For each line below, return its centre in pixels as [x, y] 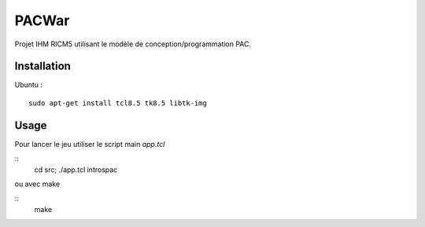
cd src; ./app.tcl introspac [76, 170]
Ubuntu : [29, 85]
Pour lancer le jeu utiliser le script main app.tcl [90, 144]
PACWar [42, 20]
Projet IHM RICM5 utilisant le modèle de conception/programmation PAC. [133, 44]
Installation [42, 66]
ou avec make [37, 184]
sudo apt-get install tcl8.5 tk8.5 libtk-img [118, 103]
